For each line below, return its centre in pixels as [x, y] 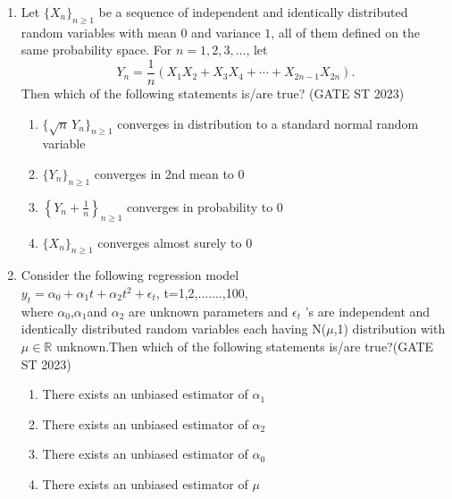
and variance [226, 32]
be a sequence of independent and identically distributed [253, 12]
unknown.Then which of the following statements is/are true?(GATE [245, 346]
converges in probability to [200, 206]
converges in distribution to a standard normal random [268, 123]
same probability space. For [96, 50]
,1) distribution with [389, 329]
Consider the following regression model [130, 275]
